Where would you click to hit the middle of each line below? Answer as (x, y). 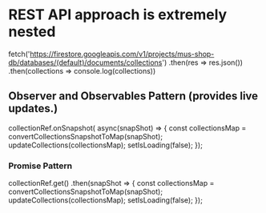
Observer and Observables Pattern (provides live (133, 96)
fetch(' (19, 54)
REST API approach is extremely (118, 15)
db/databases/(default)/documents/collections (85, 62)
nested (32, 32)
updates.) (33, 109)
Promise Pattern (40, 166)
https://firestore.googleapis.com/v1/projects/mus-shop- (122, 54)
